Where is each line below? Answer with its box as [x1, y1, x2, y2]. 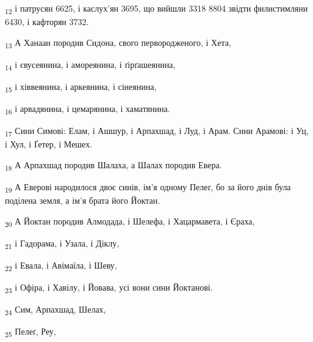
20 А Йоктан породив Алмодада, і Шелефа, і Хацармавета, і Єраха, [5, 214, 255, 229]
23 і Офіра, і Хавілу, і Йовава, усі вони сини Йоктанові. [5, 281, 213, 295]
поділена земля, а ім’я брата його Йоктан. [5, 194, 160, 207]
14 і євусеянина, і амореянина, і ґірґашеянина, [5, 58, 176, 72]
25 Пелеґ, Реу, [5, 325, 56, 340]
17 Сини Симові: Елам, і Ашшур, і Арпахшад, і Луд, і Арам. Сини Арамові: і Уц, [5, 124, 309, 139]
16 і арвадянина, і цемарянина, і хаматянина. [5, 102, 170, 116]
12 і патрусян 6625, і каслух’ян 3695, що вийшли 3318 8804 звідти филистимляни [5, 2, 308, 16]
